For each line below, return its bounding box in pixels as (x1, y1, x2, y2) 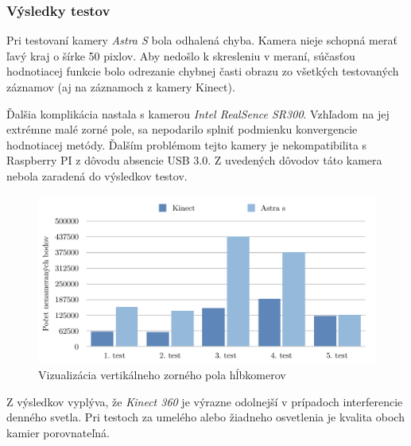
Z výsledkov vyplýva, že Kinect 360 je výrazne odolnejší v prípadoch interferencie (6, 393, 403, 409)
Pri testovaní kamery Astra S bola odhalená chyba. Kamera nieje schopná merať (6, 32, 397, 48)
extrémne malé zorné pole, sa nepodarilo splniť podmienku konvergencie (6, 121, 358, 138)
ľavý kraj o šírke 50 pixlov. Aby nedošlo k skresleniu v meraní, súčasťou (6, 47, 355, 64)
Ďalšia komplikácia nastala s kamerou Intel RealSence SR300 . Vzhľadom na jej (6, 105, 390, 122)
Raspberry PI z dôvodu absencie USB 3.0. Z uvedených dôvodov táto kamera (6, 152, 382, 169)
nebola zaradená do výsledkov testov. (6, 167, 188, 184)
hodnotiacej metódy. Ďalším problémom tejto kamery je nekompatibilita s (6, 136, 367, 153)
